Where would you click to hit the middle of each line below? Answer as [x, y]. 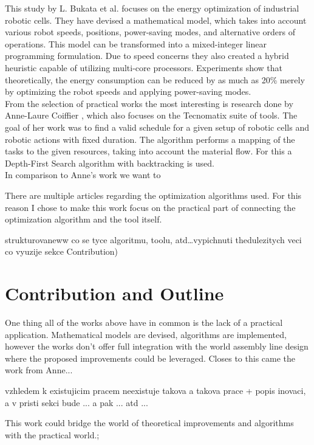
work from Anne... [39, 370]
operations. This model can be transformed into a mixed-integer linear [136, 43]
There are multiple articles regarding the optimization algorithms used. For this [153, 195]
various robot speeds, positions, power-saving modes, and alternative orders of [150, 32]
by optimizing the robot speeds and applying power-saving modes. [128, 91]
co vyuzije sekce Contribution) [62, 251]
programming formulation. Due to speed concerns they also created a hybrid [147, 56]
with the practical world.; [52, 434]
